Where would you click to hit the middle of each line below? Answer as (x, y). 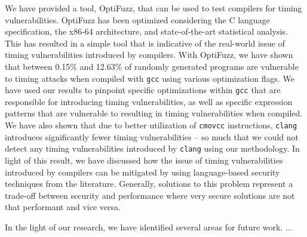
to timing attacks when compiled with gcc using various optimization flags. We (150, 78)
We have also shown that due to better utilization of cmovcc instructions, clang (151, 125)
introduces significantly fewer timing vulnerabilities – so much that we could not (152, 136)
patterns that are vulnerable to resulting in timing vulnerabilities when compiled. (154, 113)
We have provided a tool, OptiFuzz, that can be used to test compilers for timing (153, 8)
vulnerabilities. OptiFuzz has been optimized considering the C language (137, 19)
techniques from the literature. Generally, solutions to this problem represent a (149, 184)
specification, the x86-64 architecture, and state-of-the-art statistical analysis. (146, 31)
